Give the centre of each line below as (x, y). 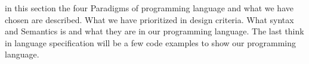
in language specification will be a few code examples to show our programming (150, 42)
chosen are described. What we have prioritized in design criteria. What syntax (149, 19)
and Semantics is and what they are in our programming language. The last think (154, 31)
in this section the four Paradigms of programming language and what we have (149, 8)
